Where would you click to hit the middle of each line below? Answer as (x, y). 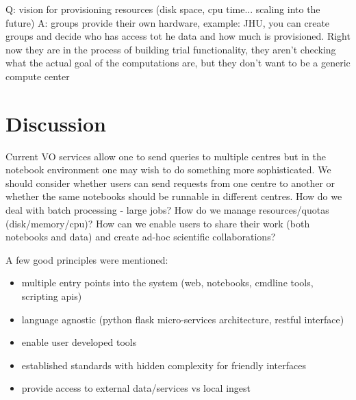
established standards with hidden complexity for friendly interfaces (164, 365)
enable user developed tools (79, 342)
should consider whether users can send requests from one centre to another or (170, 183)
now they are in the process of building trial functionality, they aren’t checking (171, 49)
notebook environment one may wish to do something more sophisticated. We (168, 170)
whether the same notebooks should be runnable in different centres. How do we (174, 196)
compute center (38, 76)
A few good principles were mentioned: (87, 259)
